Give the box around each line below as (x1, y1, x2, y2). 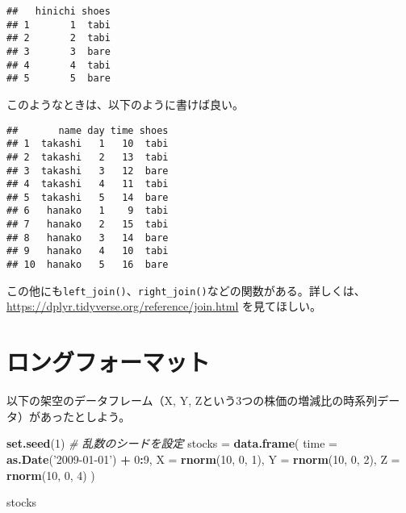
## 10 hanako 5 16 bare (6, 259, 169, 271)
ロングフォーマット (6, 345, 211, 378)
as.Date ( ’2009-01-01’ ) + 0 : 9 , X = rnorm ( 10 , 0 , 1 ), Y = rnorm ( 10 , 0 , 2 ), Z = (6, 450, 400, 467)
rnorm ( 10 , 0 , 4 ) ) (6, 466, 95, 483)
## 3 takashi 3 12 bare (6, 165, 169, 177)
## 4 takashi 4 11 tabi (6, 178, 169, 190)
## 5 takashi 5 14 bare (6, 191, 169, 203)
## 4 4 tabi (6, 59, 111, 71)
